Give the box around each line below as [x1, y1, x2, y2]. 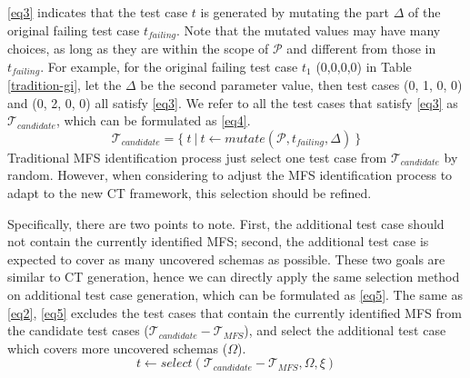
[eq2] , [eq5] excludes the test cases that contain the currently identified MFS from [7, 303, 462, 322]
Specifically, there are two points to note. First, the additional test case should [7, 214, 445, 233]
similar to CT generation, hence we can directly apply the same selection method [7, 267, 460, 286]
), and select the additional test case [244, 321, 446, 340]
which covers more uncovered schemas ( [7, 338, 228, 357]
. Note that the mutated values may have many [176, 20, 441, 39]
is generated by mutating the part [200, 3, 389, 21]
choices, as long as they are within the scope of [7, 39, 269, 58]
